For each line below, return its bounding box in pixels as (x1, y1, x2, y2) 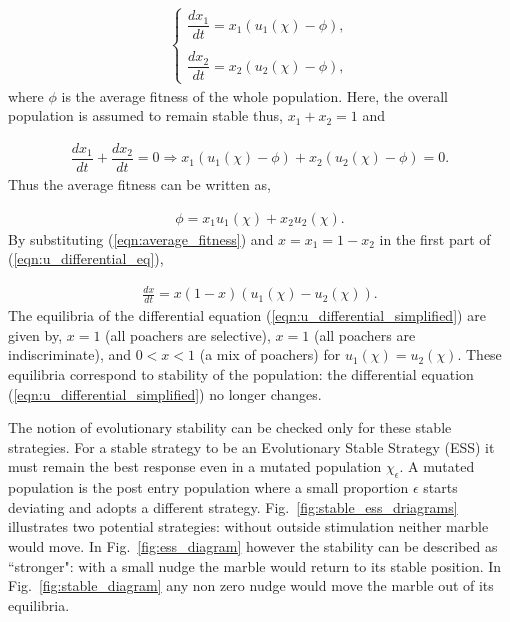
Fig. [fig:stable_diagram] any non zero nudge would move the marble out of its (8, 575, 494, 596)
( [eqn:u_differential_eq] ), (8, 248, 164, 269)
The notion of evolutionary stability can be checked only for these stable (8, 417, 452, 438)
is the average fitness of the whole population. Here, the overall (61, 85, 449, 106)
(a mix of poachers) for (199, 344, 341, 365)
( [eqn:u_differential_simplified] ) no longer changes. (8, 383, 322, 404)
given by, (8, 324, 63, 345)
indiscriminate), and (8, 344, 132, 365)
